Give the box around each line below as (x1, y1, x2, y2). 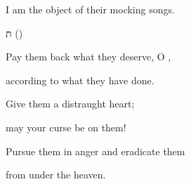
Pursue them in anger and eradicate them (6, 143, 185, 158)
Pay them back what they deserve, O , (6, 49, 171, 64)
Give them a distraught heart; (6, 96, 135, 111)
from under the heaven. (6, 167, 106, 182)
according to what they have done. (6, 72, 154, 87)
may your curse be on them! (6, 119, 126, 134)
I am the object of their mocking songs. (6, 2, 175, 16)
